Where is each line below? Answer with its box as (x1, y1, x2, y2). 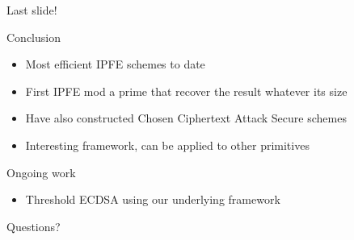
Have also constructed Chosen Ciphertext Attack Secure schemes (25, 110, 347, 126)
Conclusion (6, 28, 61, 45)
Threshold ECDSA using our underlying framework (25, 191, 280, 208)
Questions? (6, 217, 61, 234)
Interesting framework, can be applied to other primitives (25, 136, 310, 153)
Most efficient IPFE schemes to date (25, 56, 205, 72)
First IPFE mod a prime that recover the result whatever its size (25, 82, 348, 99)
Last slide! (6, 2, 57, 18)
